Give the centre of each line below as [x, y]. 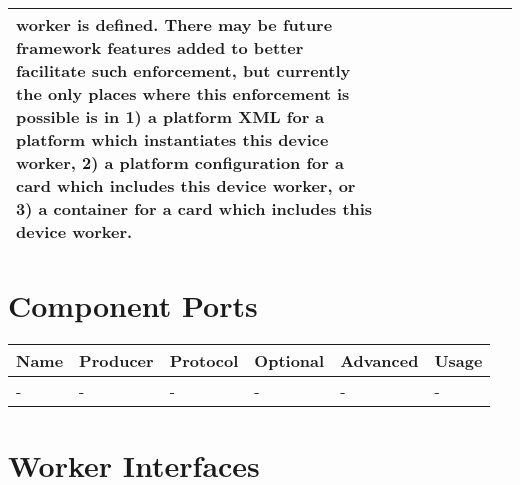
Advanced [379, 361]
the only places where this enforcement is [183, 93]
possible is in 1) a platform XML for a [170, 116]
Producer [116, 361]
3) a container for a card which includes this [194, 208]
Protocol [204, 361]
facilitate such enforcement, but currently [183, 70]
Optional [289, 361]
